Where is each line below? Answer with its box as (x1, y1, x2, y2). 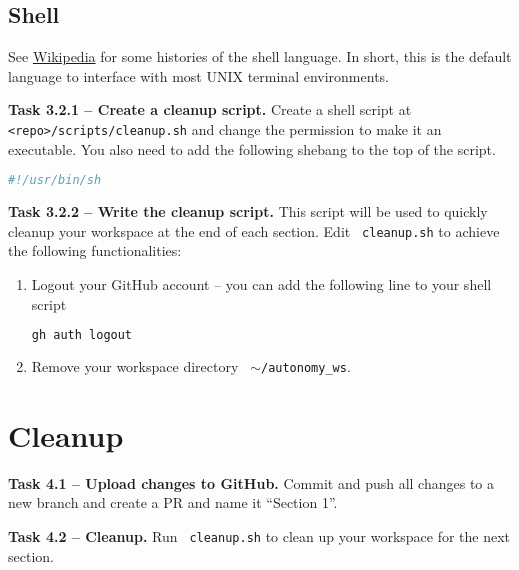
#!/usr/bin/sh (8, 173, 102, 188)
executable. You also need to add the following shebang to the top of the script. (8, 138, 496, 159)
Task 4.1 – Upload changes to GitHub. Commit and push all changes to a (8, 472, 495, 493)
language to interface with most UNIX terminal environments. (8, 65, 389, 86)
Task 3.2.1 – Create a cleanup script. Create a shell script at (8, 99, 412, 120)
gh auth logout (31, 328, 133, 343)
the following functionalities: (8, 240, 182, 261)
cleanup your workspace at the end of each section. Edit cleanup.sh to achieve (8, 220, 500, 241)
